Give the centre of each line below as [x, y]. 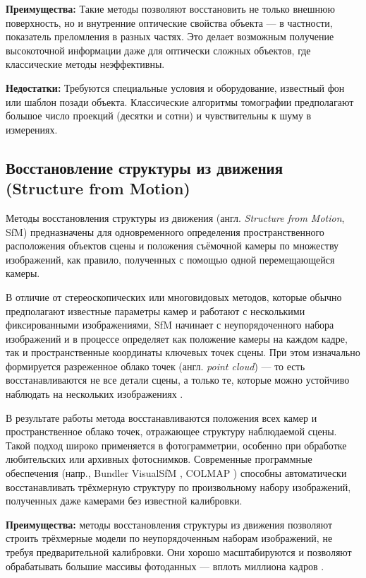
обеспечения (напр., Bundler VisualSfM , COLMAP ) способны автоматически [176, 473]
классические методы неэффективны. [85, 64]
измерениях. [32, 129]
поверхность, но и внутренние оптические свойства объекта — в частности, [169, 22]
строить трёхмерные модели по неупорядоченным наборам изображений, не [169, 538]
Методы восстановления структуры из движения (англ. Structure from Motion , [175, 217]
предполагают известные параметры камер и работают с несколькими [155, 311]
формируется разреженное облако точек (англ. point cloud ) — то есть [155, 366]
